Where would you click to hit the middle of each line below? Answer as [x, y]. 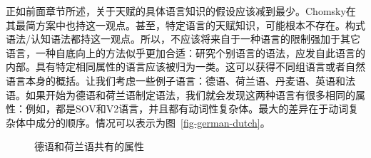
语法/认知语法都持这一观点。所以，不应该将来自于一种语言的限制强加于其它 [183, 39]
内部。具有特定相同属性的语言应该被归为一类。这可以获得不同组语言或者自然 [185, 67]
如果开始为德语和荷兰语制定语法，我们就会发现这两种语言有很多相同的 [190, 94]
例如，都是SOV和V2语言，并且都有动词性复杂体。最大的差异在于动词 [187, 109]
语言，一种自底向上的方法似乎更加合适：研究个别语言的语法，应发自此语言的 [185, 52]
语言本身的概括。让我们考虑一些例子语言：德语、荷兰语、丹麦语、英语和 [176, 80]
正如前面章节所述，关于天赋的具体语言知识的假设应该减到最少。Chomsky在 [181, 11]
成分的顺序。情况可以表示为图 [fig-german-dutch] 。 [153, 122]
